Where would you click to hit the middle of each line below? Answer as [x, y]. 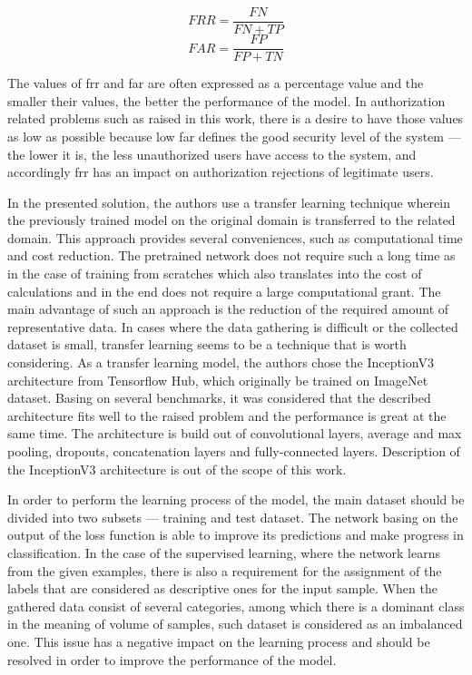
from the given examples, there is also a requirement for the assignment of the [225, 570]
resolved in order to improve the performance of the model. [172, 659]
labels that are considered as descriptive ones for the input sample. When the [222, 588]
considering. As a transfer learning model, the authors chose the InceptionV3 [221, 362]
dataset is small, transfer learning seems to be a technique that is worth [207, 344]
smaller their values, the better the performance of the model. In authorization [226, 100]
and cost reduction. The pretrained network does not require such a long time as [231, 255]
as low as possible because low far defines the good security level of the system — [234, 136]
